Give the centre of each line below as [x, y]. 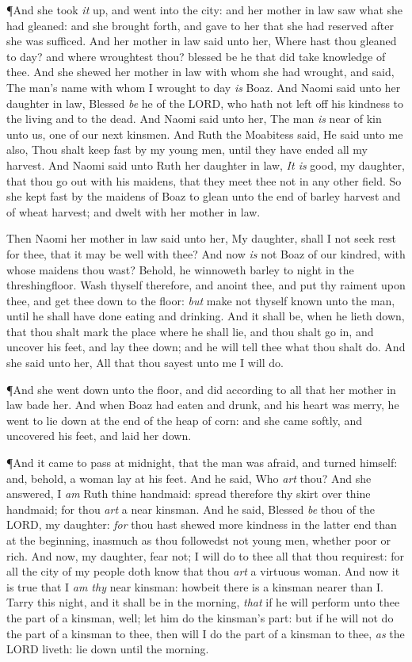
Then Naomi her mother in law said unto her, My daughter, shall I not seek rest [202, 238]
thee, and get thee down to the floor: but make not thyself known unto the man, [201, 300]
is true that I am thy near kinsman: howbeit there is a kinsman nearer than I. [195, 586]
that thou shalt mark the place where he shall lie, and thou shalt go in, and [190, 331]
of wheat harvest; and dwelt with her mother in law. [134, 211]
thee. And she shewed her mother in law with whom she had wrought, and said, [200, 72]
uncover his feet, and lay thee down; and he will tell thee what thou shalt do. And [206, 347]
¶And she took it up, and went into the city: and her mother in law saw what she [205, 10]
